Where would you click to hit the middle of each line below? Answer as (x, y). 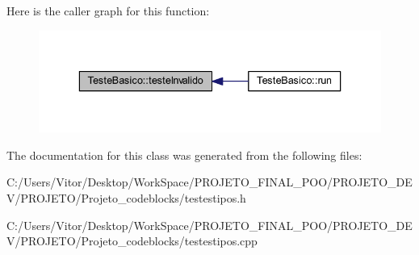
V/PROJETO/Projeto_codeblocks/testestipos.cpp (132, 241)
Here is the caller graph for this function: (108, 10)
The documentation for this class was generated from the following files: (184, 155)
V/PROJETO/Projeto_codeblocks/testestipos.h (126, 197)
